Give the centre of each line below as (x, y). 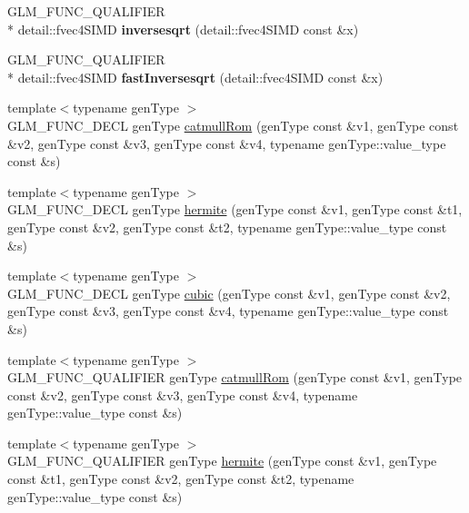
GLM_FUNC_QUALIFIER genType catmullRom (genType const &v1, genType (235, 377)
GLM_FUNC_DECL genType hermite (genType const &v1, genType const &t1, (235, 209)
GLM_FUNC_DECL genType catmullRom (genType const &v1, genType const (233, 125)
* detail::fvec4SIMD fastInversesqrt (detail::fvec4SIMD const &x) (195, 77)
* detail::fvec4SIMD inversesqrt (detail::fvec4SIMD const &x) (183, 29)
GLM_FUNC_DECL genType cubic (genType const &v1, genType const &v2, (229, 293)
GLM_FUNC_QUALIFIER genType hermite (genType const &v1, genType (222, 461)
